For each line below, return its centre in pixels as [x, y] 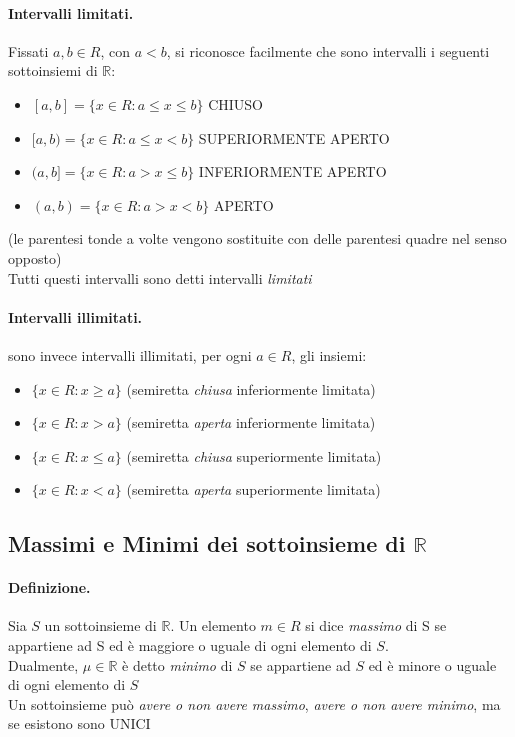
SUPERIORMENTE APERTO [294, 137]
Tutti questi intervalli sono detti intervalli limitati [160, 277]
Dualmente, [43, 664]
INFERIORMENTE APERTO [292, 171]
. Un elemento [213, 625]
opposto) [35, 257]
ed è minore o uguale [432, 664]
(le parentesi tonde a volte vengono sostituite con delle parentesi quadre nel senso [257, 238]
